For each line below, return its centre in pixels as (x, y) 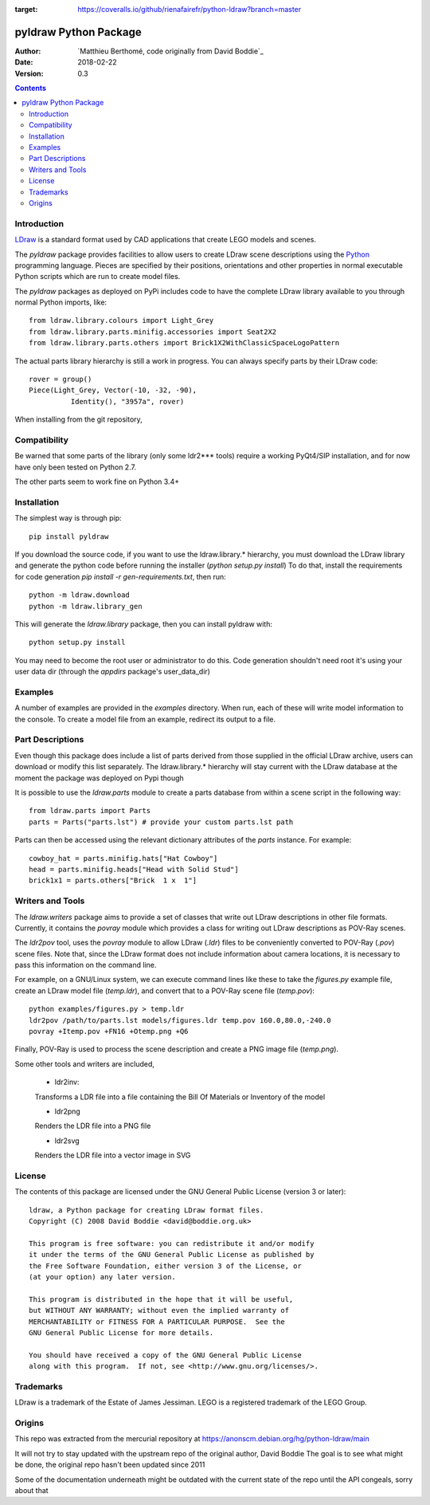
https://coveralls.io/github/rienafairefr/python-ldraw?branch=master (190, 9)
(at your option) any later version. (103, 1277)
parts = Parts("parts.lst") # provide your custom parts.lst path (161, 822)
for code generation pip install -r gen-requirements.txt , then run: (120, 576)
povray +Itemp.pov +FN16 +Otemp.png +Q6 (109, 1031)
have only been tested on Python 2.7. (76, 467)
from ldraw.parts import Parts (90, 811)
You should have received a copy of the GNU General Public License (165, 1355)
